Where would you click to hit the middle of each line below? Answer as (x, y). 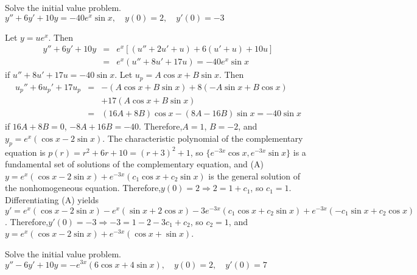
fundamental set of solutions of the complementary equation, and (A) (134, 164)
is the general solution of (254, 176)
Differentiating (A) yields (52, 200)
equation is (25, 152)
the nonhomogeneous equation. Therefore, (83, 188)
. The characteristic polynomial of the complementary (203, 138)
